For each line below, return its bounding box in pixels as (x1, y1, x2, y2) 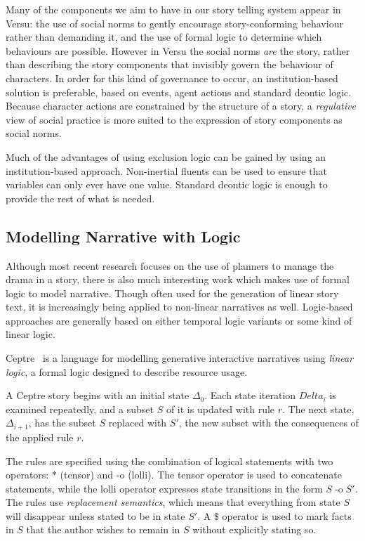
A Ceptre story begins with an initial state (6, 388, 190, 403)
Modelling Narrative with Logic (6, 225, 241, 247)
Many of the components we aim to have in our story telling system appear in (6, 2, 341, 16)
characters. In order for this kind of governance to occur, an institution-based (6, 70, 338, 85)
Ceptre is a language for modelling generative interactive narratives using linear (6, 351, 354, 365)
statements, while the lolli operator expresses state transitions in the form (6, 481, 323, 495)
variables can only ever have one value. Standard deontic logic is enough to (6, 177, 328, 192)
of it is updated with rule (166, 401, 275, 416)
